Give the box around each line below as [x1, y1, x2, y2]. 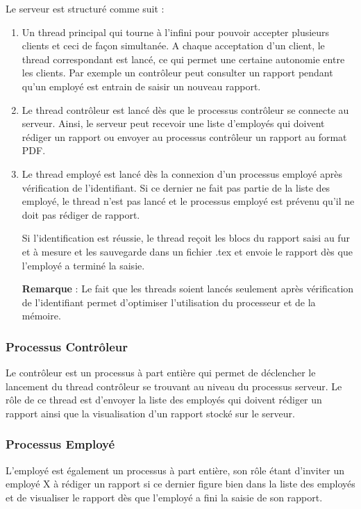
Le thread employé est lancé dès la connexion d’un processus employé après [22, 166, 342, 181]
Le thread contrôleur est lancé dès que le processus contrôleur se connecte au [22, 102, 349, 117]
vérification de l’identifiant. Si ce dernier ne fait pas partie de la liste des [22, 180, 330, 194]
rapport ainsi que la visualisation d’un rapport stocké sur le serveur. [6, 406, 295, 420]
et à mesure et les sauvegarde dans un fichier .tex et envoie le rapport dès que [22, 244, 353, 258]
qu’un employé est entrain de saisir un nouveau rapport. [22, 78, 261, 93]
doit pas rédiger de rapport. [22, 207, 140, 222]
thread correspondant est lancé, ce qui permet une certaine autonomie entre [22, 51, 345, 66]
